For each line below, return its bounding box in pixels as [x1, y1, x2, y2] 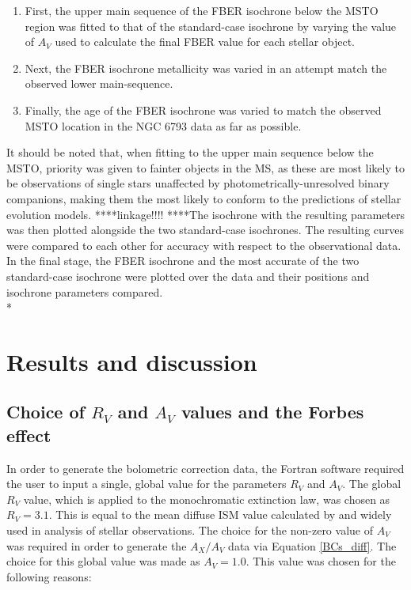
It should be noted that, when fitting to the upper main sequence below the [6, 144, 374, 161]
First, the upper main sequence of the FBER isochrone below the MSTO [25, 2, 379, 18]
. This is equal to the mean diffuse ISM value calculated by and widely [48, 506, 392, 523]
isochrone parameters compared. [6, 283, 163, 300]
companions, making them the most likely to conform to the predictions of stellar [6, 190, 401, 206]
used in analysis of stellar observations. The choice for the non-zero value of [6, 522, 373, 539]
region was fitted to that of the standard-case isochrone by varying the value [25, 17, 397, 34]
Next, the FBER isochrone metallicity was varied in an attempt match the [25, 59, 387, 76]
